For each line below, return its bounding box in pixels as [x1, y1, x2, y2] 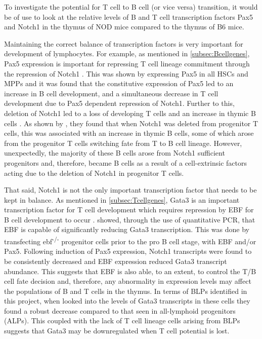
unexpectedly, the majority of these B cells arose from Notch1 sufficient [4, 147, 225, 158]
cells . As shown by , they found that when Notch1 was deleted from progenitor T [4, 118, 258, 128]
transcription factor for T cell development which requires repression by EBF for [4, 204, 254, 215]
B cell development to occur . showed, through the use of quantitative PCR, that [4, 214, 255, 224]
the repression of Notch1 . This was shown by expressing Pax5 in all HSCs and [4, 68, 248, 79]
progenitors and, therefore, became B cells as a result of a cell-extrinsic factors [4, 157, 247, 168]
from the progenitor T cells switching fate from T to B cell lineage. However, [4, 137, 242, 148]
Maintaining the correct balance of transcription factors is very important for [4, 38, 243, 49]
